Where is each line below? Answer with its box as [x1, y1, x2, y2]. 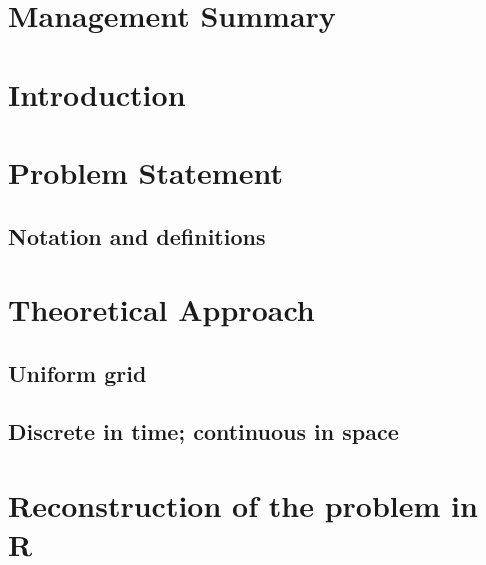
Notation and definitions [8, 220, 266, 251]
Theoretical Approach [8, 289, 315, 330]
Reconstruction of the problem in [8, 485, 478, 526]
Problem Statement [8, 151, 283, 192]
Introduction [8, 73, 186, 114]
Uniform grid [8, 357, 147, 388]
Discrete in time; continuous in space [8, 416, 399, 447]
